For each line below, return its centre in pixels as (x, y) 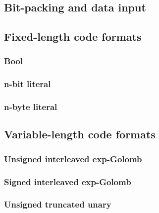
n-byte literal (31, 107)
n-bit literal (27, 84)
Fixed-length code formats (73, 37)
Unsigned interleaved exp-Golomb (73, 159)
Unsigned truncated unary (58, 204)
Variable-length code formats (80, 134)
